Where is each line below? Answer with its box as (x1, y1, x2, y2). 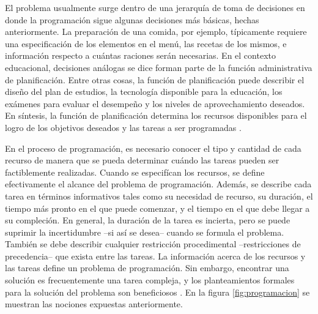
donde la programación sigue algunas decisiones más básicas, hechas (5, 13, 259, 26)
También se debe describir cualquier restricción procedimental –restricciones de (5, 237, 301, 250)
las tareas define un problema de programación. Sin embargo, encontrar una (5, 261, 289, 274)
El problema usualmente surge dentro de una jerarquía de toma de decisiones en (5, 1, 305, 13)
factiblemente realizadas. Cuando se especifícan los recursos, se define (5, 165, 265, 178)
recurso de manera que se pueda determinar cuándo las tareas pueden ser (5, 154, 279, 166)
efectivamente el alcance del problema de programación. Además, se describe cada (5, 178, 312, 190)
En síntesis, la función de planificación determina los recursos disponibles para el (5, 109, 307, 122)
